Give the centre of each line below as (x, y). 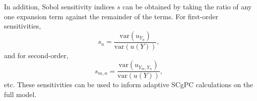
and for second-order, (36, 55)
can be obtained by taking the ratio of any (187, 6)
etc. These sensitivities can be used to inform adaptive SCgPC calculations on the (128, 84)
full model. (20, 94)
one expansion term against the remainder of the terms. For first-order (111, 16)
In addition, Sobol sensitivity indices (60, 6)
